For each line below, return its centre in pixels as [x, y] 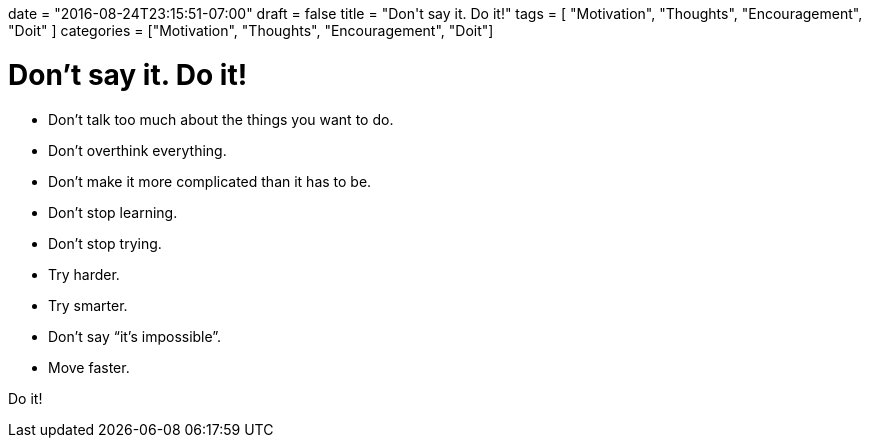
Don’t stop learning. [113, 212]
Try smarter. [88, 305]
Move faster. [89, 367]
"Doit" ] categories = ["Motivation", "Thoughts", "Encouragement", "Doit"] [251, 30]
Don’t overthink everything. [137, 150]
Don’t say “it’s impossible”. [135, 336]
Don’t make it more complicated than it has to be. [210, 181]
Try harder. [84, 274]
